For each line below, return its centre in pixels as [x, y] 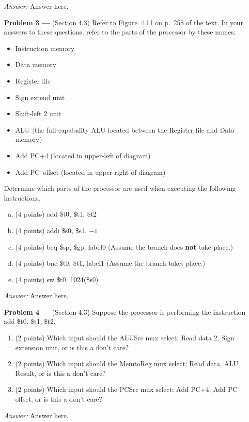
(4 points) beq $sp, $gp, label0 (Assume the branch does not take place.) [124, 246]
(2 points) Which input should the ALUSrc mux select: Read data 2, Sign [125, 338]
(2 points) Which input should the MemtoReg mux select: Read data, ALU [127, 363]
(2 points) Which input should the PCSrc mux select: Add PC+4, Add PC [126, 389]
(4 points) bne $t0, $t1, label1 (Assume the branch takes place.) [110, 263]
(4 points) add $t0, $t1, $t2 [56, 214]
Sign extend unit [40, 97]
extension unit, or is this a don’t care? [72, 347]
